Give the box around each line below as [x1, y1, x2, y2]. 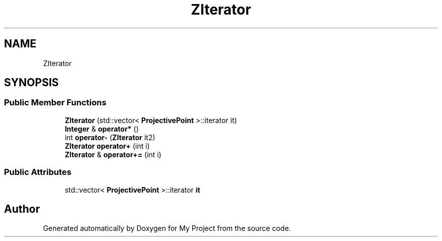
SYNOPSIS [4, 76, 59, 89]
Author [4, 202, 40, 215]
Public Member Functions [4, 97, 106, 108]
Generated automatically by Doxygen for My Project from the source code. [43, 224, 291, 233]
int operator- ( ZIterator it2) [65, 133, 155, 142]
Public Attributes [4, 167, 72, 177]
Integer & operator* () [65, 124, 139, 133]
